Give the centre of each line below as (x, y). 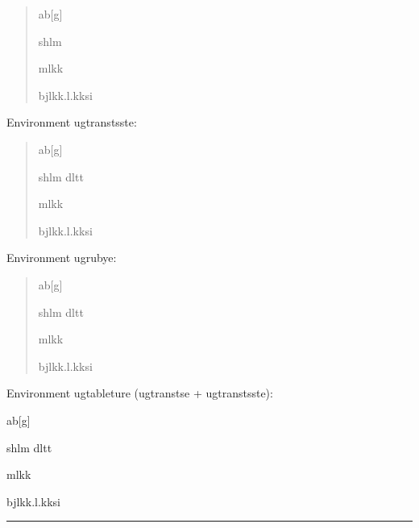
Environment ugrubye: (62, 258)
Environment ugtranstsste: (72, 122)
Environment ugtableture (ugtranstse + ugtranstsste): (140, 393)
